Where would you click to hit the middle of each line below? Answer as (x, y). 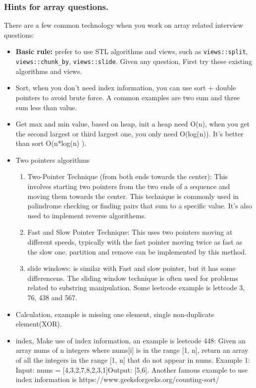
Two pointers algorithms (52, 160)
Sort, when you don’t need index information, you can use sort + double (126, 88)
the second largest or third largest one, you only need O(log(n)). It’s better (129, 133)
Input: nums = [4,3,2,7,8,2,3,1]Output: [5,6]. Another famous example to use (131, 369)
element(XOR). (39, 324)
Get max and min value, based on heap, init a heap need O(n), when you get (133, 124)
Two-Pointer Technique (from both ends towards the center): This (128, 176)
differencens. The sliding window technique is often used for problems (133, 278)
